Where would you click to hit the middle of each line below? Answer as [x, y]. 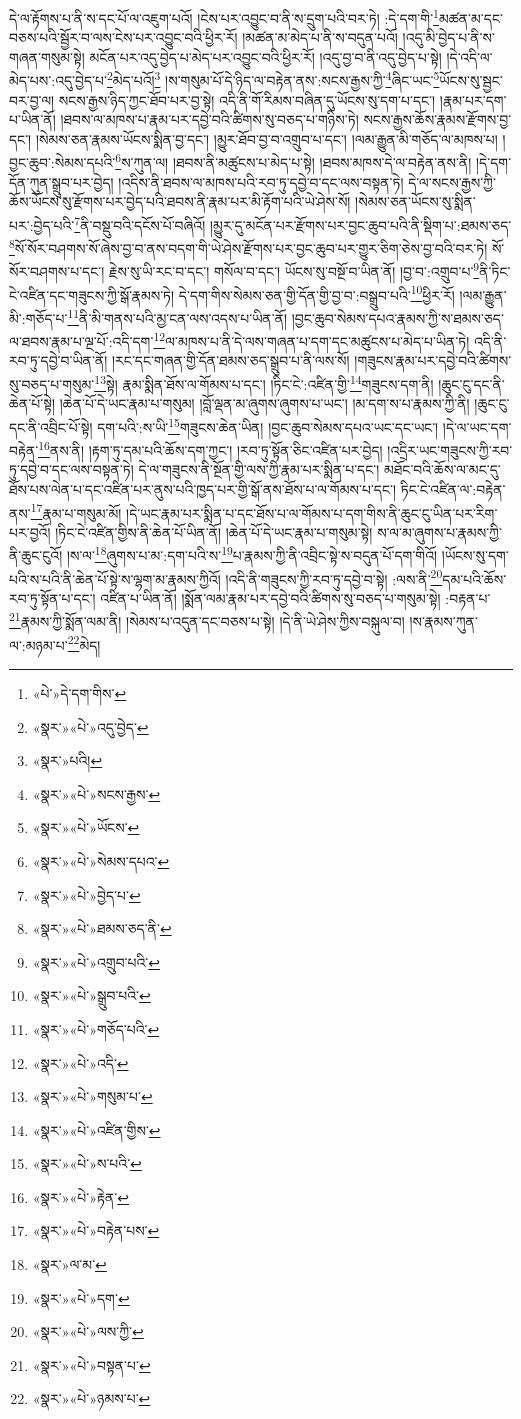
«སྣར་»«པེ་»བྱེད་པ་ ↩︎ [86, 894]
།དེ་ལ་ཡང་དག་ [477, 426]
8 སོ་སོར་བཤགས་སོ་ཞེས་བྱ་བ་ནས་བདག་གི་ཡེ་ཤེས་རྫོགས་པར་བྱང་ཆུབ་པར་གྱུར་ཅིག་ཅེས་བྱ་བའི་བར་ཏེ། [248, 246]
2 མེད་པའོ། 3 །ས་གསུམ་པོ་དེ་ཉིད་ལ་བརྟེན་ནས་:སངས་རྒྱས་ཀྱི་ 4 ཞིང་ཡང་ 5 [273, 79]
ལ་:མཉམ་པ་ [38, 644]
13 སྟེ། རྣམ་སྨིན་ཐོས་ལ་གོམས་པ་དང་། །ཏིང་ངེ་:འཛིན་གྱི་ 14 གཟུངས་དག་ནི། [264, 382]
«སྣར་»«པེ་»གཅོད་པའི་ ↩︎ [96, 1028]
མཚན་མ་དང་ [470, 17]
